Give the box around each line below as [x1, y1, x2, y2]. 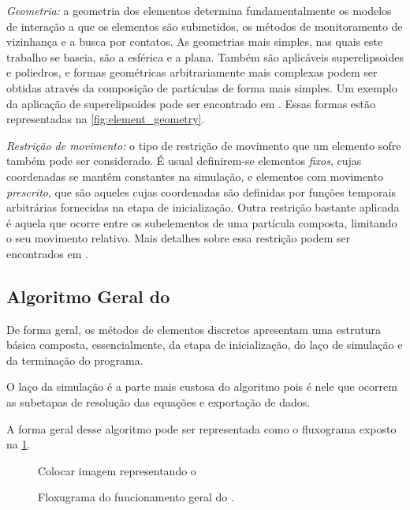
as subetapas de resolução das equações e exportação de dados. [6, 394, 311, 411]
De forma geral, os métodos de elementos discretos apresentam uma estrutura [6, 321, 381, 337]
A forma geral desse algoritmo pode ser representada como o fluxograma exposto [6, 420, 397, 437]
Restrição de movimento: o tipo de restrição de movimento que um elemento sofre [6, 137, 401, 153]
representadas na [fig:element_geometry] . [6, 111, 205, 127]
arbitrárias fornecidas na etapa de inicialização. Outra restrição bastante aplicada [6, 199, 400, 216]
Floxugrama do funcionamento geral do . [38, 489, 234, 505]
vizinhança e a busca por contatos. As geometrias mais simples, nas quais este [6, 33, 383, 50]
